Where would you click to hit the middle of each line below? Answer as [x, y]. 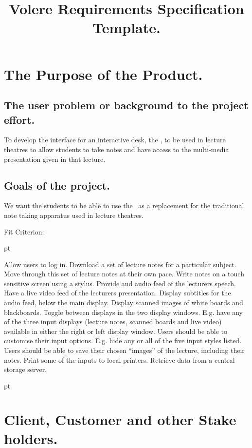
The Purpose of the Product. [103, 74]
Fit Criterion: [24, 231]
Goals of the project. [57, 185]
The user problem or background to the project [126, 105]
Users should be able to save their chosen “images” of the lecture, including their [124, 350]
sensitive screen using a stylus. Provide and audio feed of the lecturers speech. [120, 283]
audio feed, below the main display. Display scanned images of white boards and [124, 302]
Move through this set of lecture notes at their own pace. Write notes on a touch [124, 274]
